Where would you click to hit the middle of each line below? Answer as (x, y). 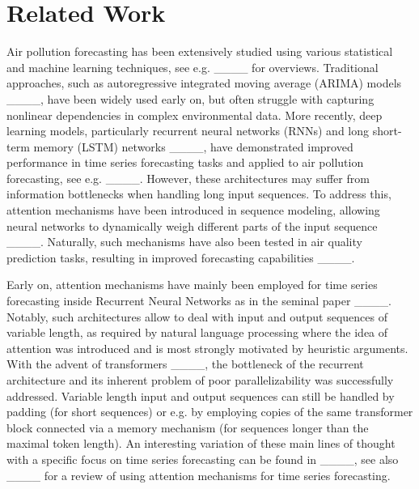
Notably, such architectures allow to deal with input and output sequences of (197, 316)
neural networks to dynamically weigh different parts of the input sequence (192, 225)
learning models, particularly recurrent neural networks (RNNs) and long (188, 131)
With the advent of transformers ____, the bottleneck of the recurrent (185, 364)
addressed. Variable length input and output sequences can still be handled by (201, 395)
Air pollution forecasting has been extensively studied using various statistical (200, 51)
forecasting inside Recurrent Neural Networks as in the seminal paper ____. (199, 301)
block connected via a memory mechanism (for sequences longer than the (188, 427)
